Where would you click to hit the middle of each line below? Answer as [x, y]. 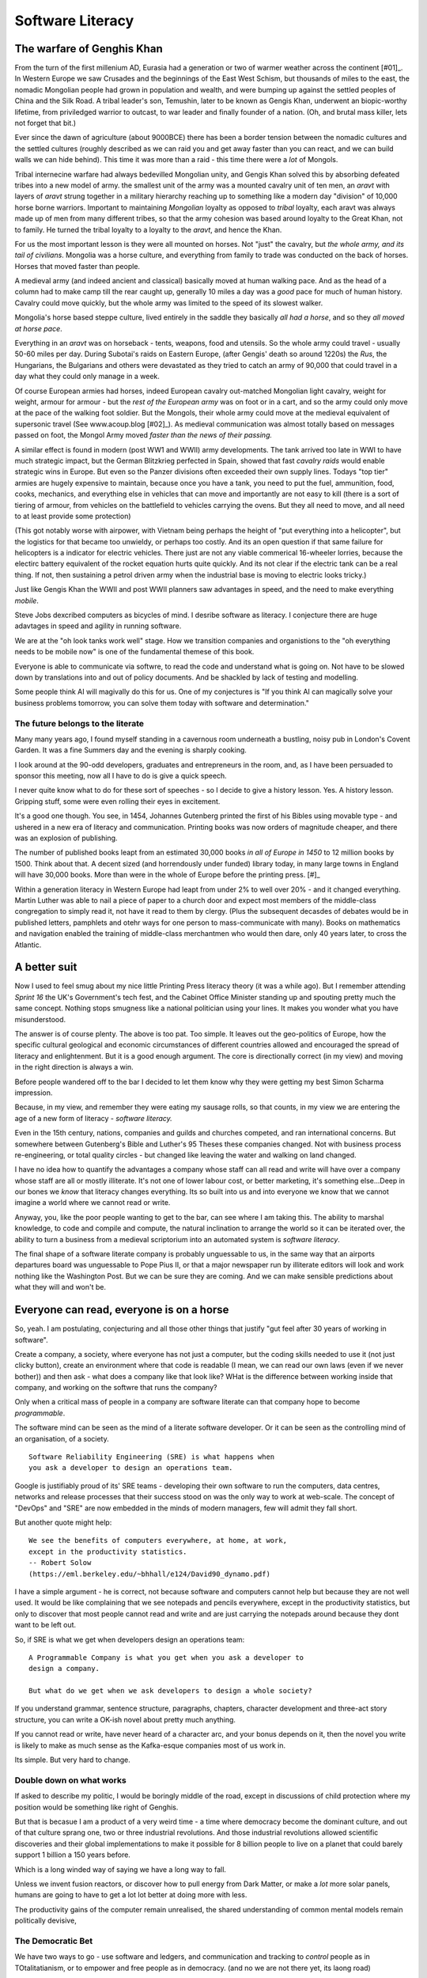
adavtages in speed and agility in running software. [98, 626]
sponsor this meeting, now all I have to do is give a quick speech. [121, 776]
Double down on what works [70, 1780]
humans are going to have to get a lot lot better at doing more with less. [131, 1895]
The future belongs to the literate [79, 723]
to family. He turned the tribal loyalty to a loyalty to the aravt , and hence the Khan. [148, 229]
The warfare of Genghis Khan [89, 49]
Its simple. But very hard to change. [72, 1760]
